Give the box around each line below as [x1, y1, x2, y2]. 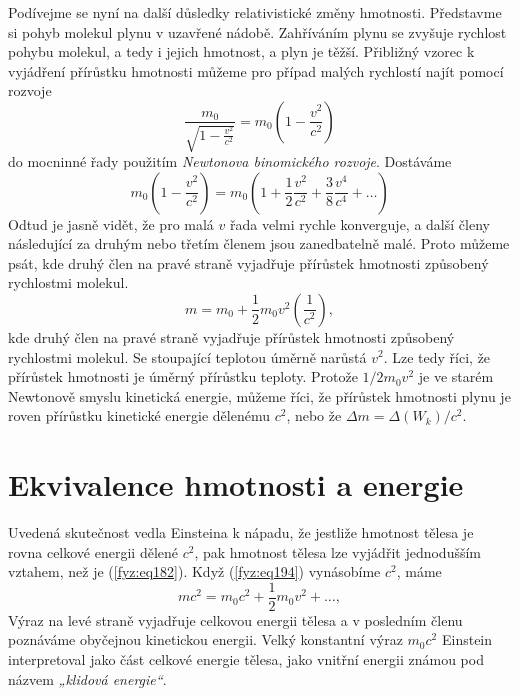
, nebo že [286, 405, 342, 426]
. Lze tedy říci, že [383, 346, 491, 367]
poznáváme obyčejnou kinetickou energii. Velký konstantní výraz [8, 629, 403, 650]
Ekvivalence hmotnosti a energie [8, 464, 464, 505]
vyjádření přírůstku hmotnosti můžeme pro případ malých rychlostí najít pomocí [8, 60, 504, 81]
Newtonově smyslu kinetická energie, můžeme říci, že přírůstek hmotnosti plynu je [8, 385, 511, 406]
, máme [396, 561, 442, 582]
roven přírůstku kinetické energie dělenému [8, 405, 270, 426]
